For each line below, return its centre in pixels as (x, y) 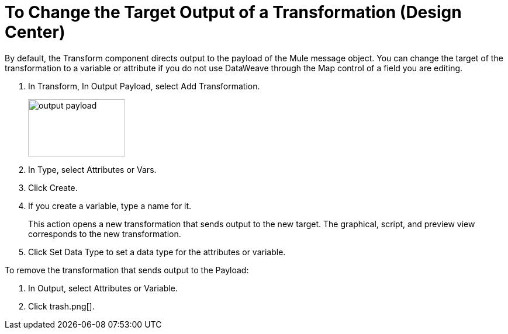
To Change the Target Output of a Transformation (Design (233, 12)
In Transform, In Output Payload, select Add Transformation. (144, 86)
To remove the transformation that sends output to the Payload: (127, 270)
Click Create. (53, 187)
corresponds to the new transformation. (105, 234)
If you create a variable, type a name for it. (110, 206)
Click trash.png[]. (61, 306)
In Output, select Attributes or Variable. (103, 288)
